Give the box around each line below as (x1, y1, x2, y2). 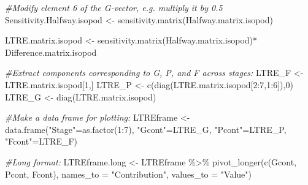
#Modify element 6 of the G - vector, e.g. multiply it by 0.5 (5, 1, 223, 13)
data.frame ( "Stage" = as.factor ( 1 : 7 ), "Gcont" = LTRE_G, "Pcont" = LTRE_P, (5, 123, 287, 135)
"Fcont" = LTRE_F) (5, 135, 78, 148)
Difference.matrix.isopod (5, 45, 97, 58)
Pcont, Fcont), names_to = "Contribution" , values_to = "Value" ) (5, 167, 252, 180)
